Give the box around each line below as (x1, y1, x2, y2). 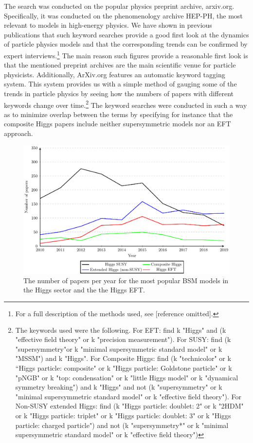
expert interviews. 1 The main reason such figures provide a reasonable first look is (4, 49, 248, 60)
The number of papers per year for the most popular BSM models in (23, 275, 229, 285)
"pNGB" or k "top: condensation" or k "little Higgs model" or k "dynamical (15, 372, 238, 382)
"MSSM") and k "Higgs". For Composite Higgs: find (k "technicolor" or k (15, 353, 231, 363)
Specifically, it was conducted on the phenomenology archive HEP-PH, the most (4, 10, 243, 20)
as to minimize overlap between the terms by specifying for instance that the (4, 109, 233, 119)
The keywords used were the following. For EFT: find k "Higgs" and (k (15, 324, 226, 335)
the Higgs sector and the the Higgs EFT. (23, 285, 145, 295)
